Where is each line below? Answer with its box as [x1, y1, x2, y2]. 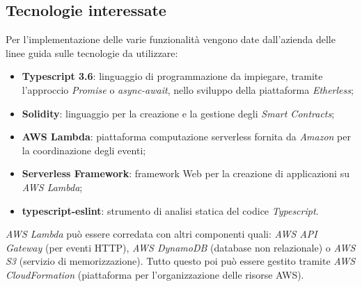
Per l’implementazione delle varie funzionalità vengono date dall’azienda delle [6, 32, 336, 47]
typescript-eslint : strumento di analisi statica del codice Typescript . [22, 203, 319, 218]
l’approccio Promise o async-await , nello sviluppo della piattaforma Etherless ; [22, 82, 354, 97]
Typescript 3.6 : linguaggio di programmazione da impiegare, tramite [22, 69, 323, 83]
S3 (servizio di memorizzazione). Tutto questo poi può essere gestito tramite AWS [6, 254, 356, 268]
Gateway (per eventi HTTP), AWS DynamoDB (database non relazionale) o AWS [6, 240, 356, 254]
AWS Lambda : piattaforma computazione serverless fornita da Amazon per [22, 129, 351, 144]
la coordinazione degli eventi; [22, 142, 146, 157]
